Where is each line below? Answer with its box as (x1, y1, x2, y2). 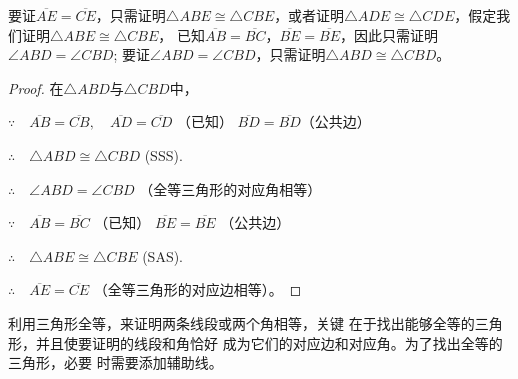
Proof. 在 (8, 77, 64, 98)
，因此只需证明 (340, 24, 439, 45)
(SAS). (142, 245, 184, 266)
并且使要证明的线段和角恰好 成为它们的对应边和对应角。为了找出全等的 (35, 332, 503, 353)
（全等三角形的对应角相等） (139, 178, 322, 199)
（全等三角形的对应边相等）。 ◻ (93, 279, 302, 300)
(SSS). (144, 144, 183, 165)
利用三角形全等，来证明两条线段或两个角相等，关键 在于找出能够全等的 (8, 312, 475, 333)
